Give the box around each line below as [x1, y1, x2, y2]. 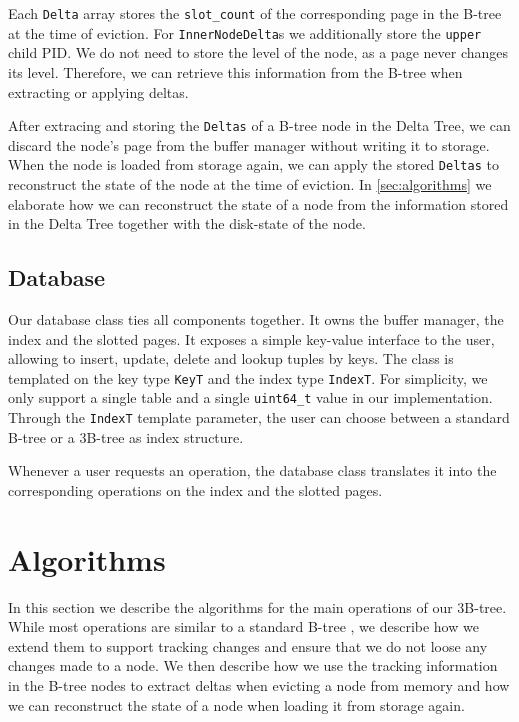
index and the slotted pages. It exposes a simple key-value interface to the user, [8, 328, 495, 349]
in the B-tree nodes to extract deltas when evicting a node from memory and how [8, 675, 510, 696]
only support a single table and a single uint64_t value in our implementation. [8, 387, 493, 408]
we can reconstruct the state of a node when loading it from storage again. [8, 694, 465, 715]
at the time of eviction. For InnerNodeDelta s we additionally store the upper [8, 22, 482, 43]
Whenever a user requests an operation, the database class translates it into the [8, 460, 497, 481]
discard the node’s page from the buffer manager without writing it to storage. [8, 134, 490, 155]
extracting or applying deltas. [8, 81, 189, 102]
